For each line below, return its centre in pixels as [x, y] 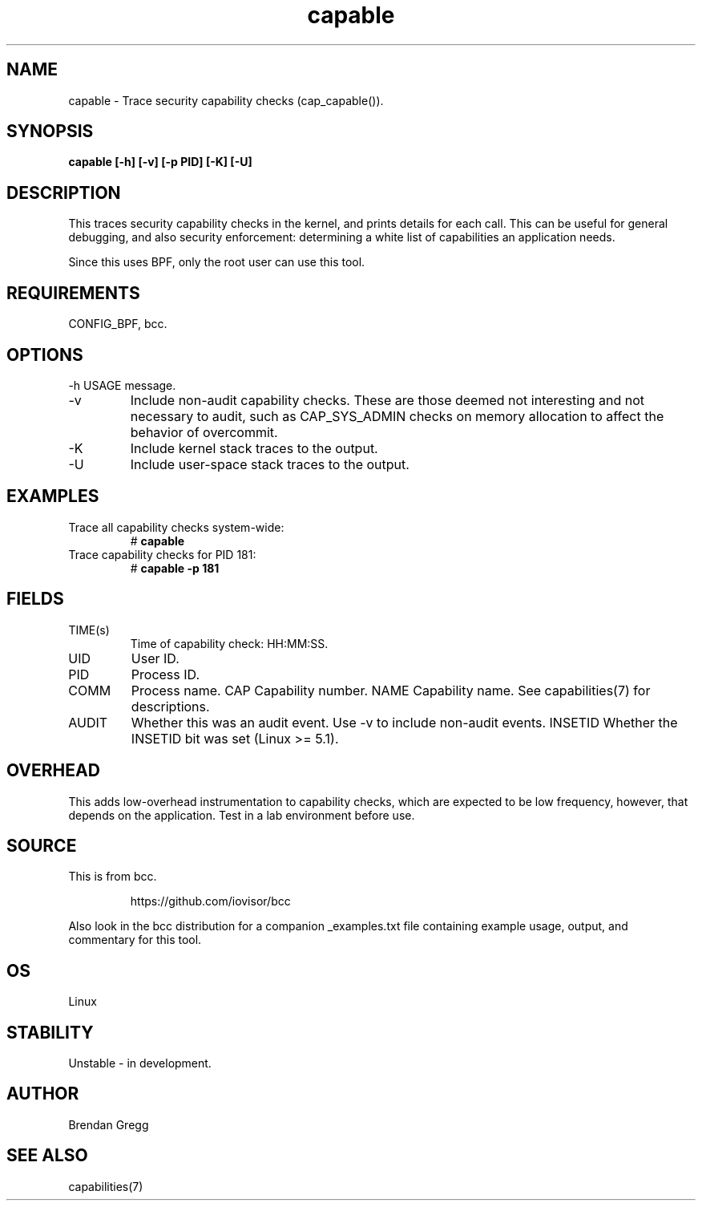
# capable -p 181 [175, 568]
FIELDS [35, 599]
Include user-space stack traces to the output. [270, 464]
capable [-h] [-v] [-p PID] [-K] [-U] [160, 162]
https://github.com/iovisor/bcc [210, 901]
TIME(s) [89, 630]
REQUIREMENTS [73, 293]
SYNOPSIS [50, 132]
